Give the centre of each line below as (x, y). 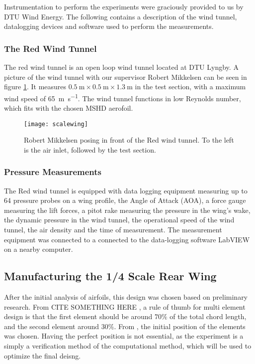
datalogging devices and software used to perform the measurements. (109, 26)
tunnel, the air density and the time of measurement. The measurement (113, 230)
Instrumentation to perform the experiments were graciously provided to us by (124, 6)
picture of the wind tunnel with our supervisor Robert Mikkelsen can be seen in (126, 77)
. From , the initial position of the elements (180, 326)
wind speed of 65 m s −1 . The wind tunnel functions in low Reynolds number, (123, 97)
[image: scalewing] (56, 124)
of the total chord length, (208, 316)
